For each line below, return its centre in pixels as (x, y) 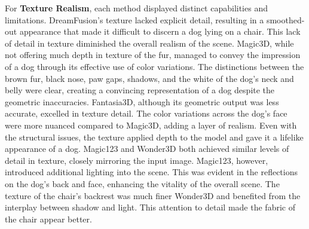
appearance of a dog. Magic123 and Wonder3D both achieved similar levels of (147, 149)
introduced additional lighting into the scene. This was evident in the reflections (152, 172)
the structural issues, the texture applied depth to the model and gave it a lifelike (154, 137)
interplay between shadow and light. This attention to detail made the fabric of (150, 207)
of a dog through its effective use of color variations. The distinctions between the (154, 66)
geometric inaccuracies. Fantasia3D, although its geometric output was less (142, 101)
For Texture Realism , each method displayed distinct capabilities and (136, 8)
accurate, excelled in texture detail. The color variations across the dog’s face (146, 113)
